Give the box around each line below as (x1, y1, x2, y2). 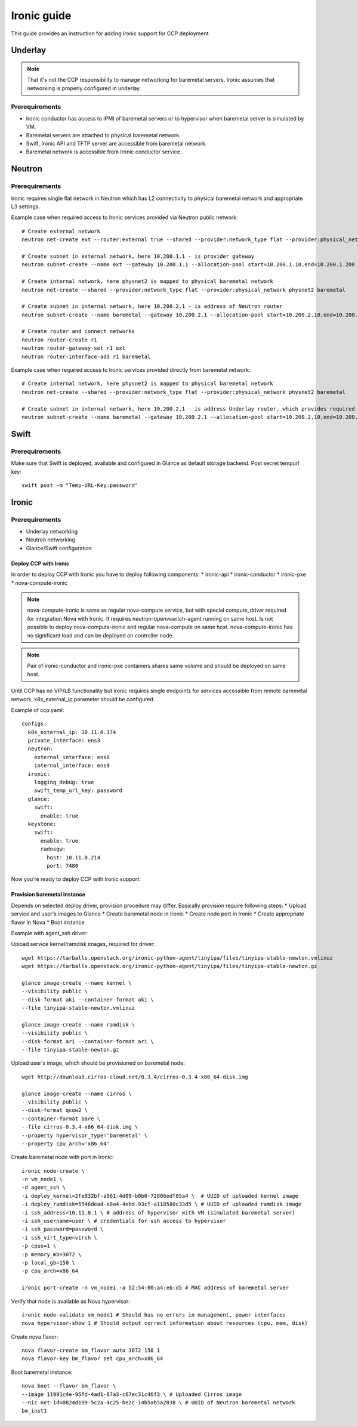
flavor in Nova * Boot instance (11, 919, 85, 926)
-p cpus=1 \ (21, 1243, 57, 1250)
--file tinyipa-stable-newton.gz (21, 1046, 119, 1053)
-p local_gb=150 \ (21, 1259, 76, 1266)
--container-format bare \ (21, 1115, 101, 1122)
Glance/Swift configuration (26, 544, 92, 551)
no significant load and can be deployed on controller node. (27, 631, 174, 639)
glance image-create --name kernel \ (21, 979, 132, 986)
